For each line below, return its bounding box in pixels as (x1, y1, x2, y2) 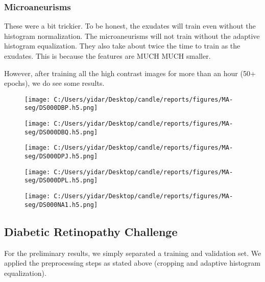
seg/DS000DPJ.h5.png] (25, 153, 98, 160)
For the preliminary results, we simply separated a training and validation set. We (4, 247, 261, 258)
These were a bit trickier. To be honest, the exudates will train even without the (4, 20, 256, 31)
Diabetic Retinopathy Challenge (4, 223, 178, 239)
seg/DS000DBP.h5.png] (25, 104, 98, 112)
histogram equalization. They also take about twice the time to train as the (4, 40, 240, 51)
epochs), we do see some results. (4, 78, 105, 88)
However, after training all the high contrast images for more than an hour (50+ (4, 67, 256, 78)
